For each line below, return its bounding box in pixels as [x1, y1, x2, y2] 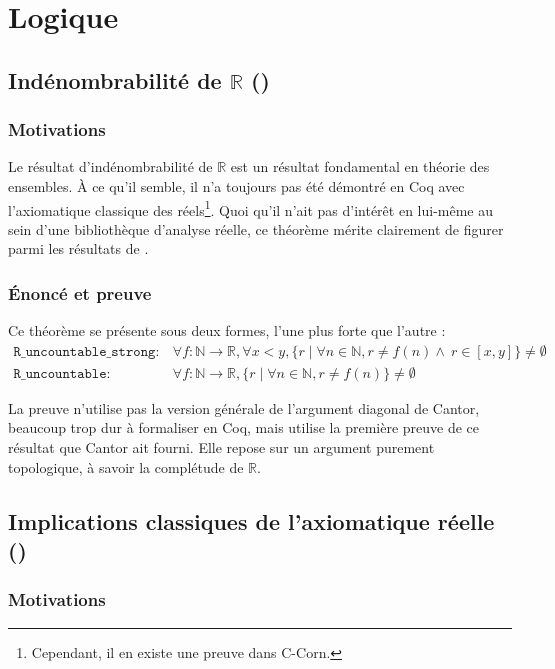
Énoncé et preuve [8, 280, 152, 305]
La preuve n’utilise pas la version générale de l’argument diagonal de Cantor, [8, 397, 480, 418]
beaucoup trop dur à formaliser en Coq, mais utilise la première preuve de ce [8, 417, 480, 438]
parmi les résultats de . [8, 238, 149, 259]
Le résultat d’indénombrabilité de [8, 156, 213, 177]
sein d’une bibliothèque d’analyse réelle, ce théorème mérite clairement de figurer [8, 218, 504, 239]
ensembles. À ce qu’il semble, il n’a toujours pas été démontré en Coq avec [8, 175, 465, 196]
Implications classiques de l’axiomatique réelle [8, 505, 495, 536]
